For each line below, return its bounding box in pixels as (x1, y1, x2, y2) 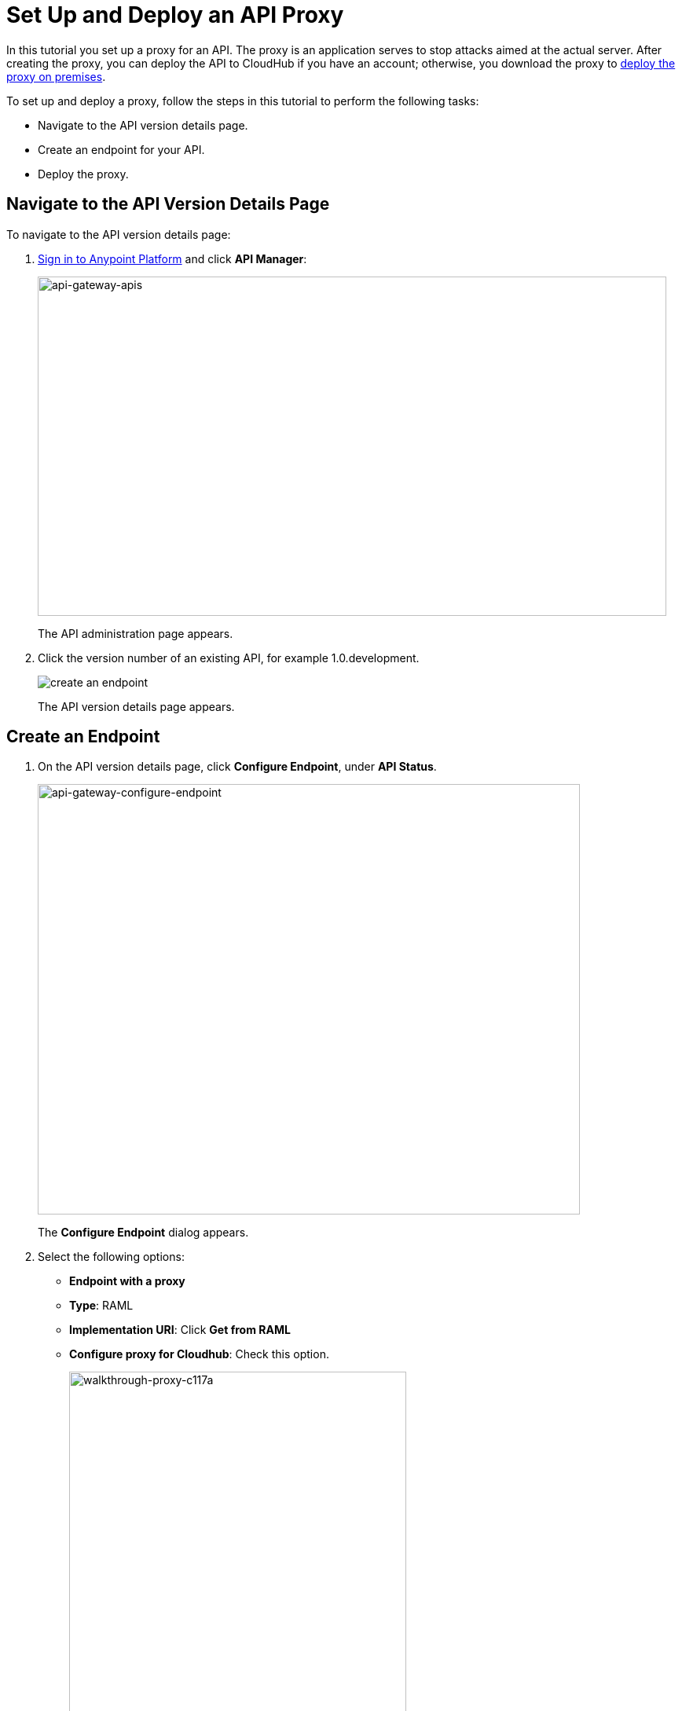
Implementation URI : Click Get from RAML (69, 1323, 291, 1337)
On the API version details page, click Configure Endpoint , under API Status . (38, 760, 437, 774)
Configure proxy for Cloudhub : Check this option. (69, 1347, 329, 1361)
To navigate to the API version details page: (6, 227, 231, 241)
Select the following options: (38, 1250, 185, 1264)
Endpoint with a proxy (69, 1274, 185, 1288)
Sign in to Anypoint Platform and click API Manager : (38, 251, 307, 266)
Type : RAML (69, 1299, 134, 1313)
